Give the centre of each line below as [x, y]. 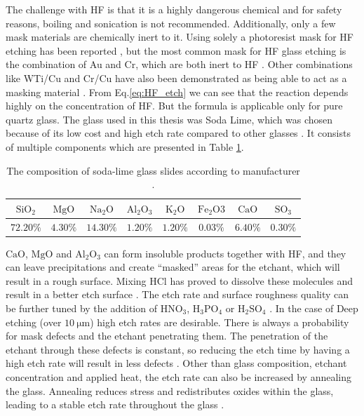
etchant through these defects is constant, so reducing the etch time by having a [178, 349]
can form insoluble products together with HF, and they [225, 253]
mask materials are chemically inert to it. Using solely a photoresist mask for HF [180, 37]
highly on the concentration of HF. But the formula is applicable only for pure [174, 106]
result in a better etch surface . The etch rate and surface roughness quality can [177, 294]
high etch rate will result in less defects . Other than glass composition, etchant [176, 363]
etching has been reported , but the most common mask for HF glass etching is [176, 50]
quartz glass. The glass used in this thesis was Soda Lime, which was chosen [169, 119]
